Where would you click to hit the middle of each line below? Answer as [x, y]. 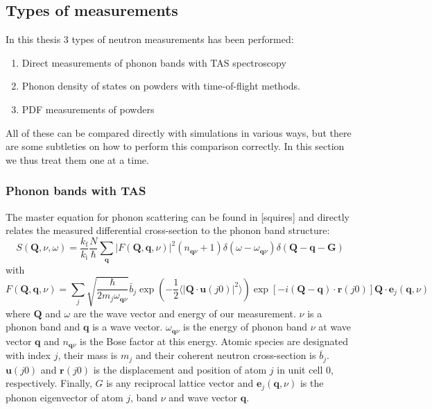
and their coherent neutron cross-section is [226, 355]
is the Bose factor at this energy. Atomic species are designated [214, 341]
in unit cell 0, [305, 369]
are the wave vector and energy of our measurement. [184, 313]
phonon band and [43, 327]
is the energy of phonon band [245, 327]
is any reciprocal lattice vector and [180, 383]
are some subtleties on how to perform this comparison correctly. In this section [175, 146]
